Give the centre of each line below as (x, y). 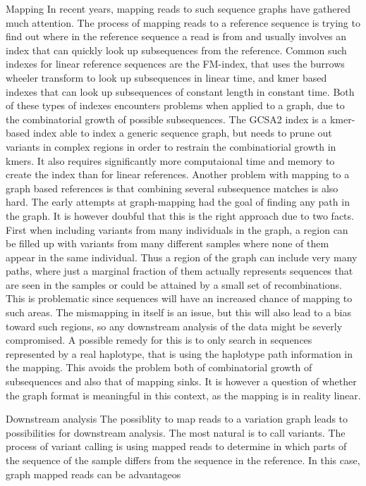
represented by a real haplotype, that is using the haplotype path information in (179, 353)
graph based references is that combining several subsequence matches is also (172, 188)
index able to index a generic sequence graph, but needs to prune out (182, 133)
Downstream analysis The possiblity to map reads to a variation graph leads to (177, 419)
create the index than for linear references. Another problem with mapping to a (178, 174)
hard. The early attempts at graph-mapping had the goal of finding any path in (178, 202)
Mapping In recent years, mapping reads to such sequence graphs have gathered (178, 8)
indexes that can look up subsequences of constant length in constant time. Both (180, 91)
